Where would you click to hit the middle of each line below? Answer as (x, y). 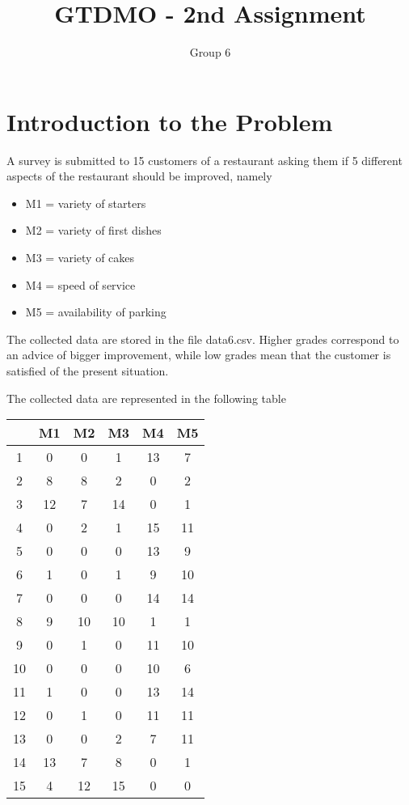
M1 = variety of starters (86, 203)
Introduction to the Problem (170, 121)
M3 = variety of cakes (80, 258)
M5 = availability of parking (96, 312)
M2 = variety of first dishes (93, 230)
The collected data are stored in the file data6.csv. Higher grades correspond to (203, 339)
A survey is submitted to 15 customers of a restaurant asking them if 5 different (204, 160)
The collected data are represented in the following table (146, 398)
